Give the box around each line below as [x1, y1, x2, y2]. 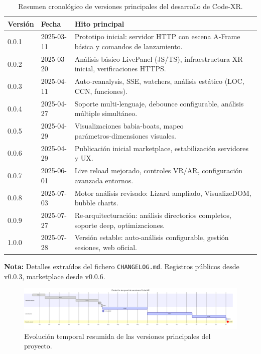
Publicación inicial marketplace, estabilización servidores [74, 143, 248, 153]
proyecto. [24, 340, 52, 351]
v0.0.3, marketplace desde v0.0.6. [4, 271, 105, 281]
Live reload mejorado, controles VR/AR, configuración [74, 165, 243, 176]
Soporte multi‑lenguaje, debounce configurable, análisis [74, 98, 244, 108]
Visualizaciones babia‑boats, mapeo [74, 121, 184, 131]
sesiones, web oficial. [74, 242, 137, 252]
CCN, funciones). [74, 85, 127, 96]
